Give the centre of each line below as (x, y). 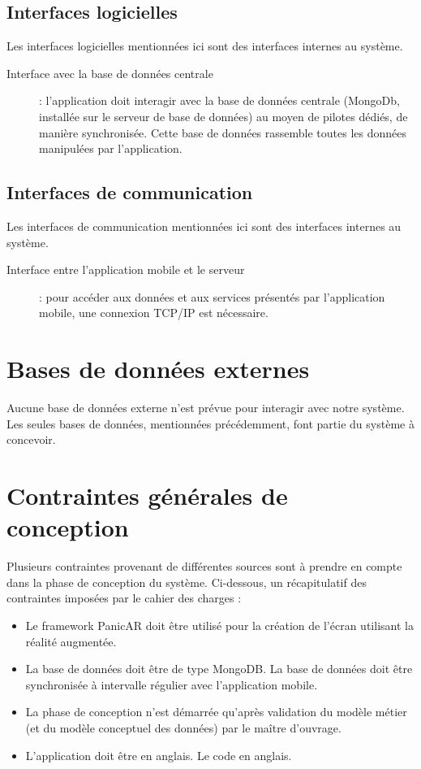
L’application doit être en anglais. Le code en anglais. (159, 755)
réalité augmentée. (71, 641)
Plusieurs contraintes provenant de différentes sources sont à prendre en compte (204, 566)
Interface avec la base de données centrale (110, 73)
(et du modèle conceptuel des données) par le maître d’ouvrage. (183, 727)
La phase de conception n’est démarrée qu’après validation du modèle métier (216, 712)
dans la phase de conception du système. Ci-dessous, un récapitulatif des (187, 582)
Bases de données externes (158, 369)
